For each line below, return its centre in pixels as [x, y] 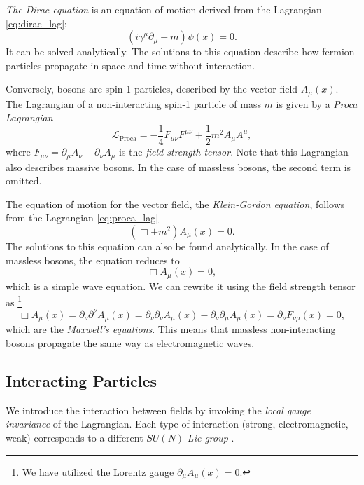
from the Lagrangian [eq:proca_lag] [82, 218]
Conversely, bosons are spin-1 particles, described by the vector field [152, 89]
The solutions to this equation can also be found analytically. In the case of [167, 246]
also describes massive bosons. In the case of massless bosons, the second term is [178, 166]
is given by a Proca [317, 103]
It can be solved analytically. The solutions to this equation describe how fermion [180, 52]
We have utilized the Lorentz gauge [98, 471]
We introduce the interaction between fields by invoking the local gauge [158, 410]
